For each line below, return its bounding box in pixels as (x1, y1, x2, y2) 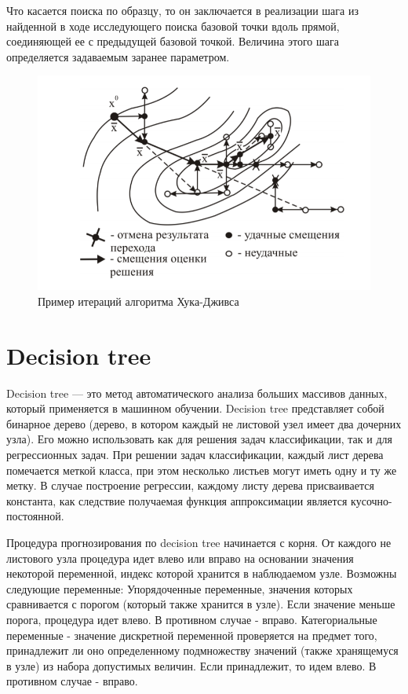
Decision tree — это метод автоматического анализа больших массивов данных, (6, 384, 388, 401)
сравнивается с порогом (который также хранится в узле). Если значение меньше (6, 596, 395, 612)
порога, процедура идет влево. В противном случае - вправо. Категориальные (6, 611, 377, 627)
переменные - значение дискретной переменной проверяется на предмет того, (6, 626, 377, 643)
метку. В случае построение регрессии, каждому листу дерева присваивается (6, 477, 374, 494)
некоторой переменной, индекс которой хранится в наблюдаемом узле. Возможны (6, 565, 397, 582)
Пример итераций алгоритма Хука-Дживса (38, 292, 239, 309)
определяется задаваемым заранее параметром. (6, 48, 230, 64)
